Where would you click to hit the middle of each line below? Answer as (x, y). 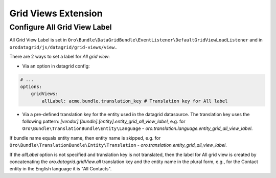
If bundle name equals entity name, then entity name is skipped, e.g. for (85, 138)
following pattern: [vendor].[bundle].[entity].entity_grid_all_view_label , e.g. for (104, 121)
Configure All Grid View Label (61, 27)
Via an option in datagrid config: (56, 66)
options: (31, 86)
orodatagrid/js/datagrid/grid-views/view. (63, 47)
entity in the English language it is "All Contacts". (61, 169)
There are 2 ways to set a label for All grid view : (60, 57)
